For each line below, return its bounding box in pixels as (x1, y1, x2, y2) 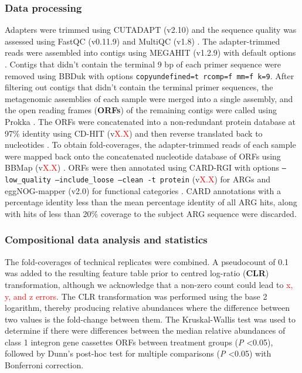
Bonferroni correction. (5, 359, 84, 371)
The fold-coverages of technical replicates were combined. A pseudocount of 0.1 (5, 255, 289, 267)
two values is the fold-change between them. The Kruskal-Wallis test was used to (5, 313, 296, 325)
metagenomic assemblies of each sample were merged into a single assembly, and (5, 92, 293, 104)
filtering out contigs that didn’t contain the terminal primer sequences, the (5, 81, 273, 93)
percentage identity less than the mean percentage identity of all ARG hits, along (5, 196, 297, 208)
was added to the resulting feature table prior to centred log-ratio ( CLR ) (5, 267, 269, 279)
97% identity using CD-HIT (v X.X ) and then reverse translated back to (5, 127, 263, 139)
